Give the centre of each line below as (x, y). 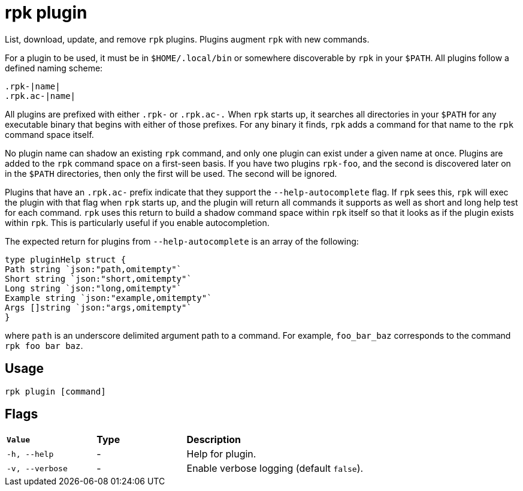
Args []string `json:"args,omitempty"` (98, 307)
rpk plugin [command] (55, 391)
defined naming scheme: (54, 68)
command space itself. (49, 134)
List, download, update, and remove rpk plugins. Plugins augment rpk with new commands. (187, 39)
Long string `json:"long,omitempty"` (93, 288)
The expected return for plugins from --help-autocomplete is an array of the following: (182, 241)
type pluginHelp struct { (66, 259)
